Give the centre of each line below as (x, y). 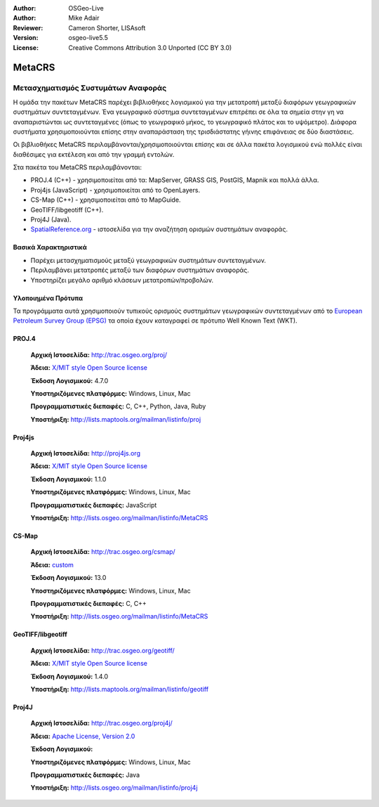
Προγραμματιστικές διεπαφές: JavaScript (94, 505)
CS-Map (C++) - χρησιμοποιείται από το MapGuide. (106, 200)
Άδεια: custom (52, 564)
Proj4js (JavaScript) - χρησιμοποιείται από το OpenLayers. (115, 190)
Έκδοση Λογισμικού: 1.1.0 (68, 479)
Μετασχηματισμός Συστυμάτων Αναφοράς (90, 88)
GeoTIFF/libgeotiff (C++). (67, 209)
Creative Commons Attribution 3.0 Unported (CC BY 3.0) (150, 47)
